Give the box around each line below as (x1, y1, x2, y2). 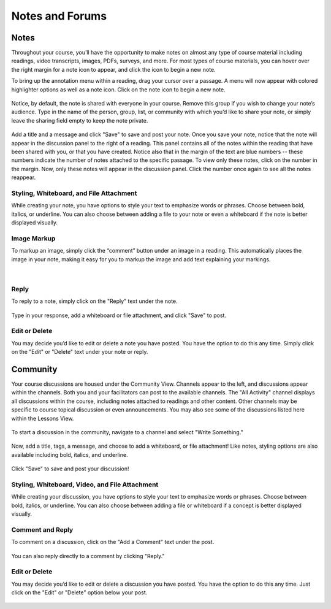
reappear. (11, 174, 36, 181)
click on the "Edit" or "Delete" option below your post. (11, 589, 148, 596)
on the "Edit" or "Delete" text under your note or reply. (11, 348, 148, 356)
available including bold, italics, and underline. (11, 451, 128, 458)
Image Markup (11, 234, 56, 242)
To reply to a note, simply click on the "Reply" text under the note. (11, 297, 178, 305)
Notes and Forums (11, 9, 107, 23)
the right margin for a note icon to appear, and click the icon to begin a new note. (11, 66, 216, 73)
